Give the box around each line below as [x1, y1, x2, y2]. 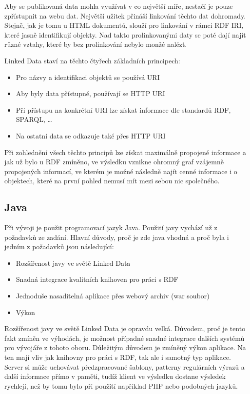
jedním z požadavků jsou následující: [4, 241, 114, 252]
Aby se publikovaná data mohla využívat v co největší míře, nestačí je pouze [4, 1, 233, 11]
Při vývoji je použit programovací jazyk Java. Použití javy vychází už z [4, 222, 217, 233]
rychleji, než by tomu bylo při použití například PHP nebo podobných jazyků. [4, 380, 238, 391]
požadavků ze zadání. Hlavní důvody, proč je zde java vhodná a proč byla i [4, 232, 229, 242]
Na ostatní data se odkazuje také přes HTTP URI [16, 130, 166, 140]
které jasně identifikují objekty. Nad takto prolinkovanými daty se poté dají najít [4, 29, 246, 39]
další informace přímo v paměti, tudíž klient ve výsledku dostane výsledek [4, 371, 226, 381]
